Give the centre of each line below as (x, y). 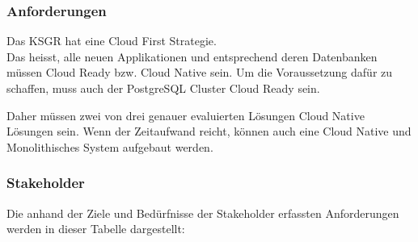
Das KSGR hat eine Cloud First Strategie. (112, 41)
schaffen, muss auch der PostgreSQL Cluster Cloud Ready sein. (163, 88)
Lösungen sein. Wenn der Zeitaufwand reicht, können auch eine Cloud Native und (209, 131)
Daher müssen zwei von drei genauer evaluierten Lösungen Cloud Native (186, 115)
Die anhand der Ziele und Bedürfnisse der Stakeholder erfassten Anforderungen (203, 213)
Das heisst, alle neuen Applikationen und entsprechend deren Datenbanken (192, 56)
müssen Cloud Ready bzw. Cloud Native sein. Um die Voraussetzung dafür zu (200, 72)
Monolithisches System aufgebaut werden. (110, 146)
